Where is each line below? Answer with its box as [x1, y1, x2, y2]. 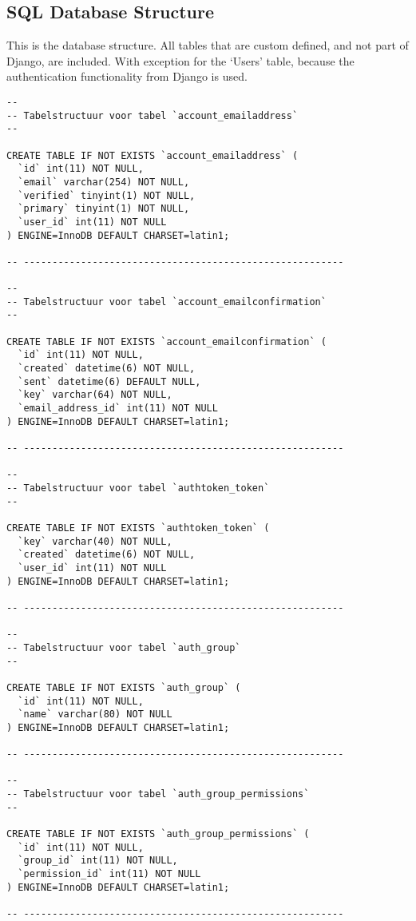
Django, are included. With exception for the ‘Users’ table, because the [6, 52, 355, 69]
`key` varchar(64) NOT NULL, [18, 389, 172, 401]
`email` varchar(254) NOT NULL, [18, 176, 190, 188]
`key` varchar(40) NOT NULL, [18, 535, 172, 547]
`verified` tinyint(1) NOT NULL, [18, 189, 196, 201]
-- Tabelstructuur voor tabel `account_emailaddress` [6, 109, 299, 121]
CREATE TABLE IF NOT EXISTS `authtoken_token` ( [6, 522, 270, 534]
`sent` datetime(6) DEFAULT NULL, [18, 375, 201, 387]
